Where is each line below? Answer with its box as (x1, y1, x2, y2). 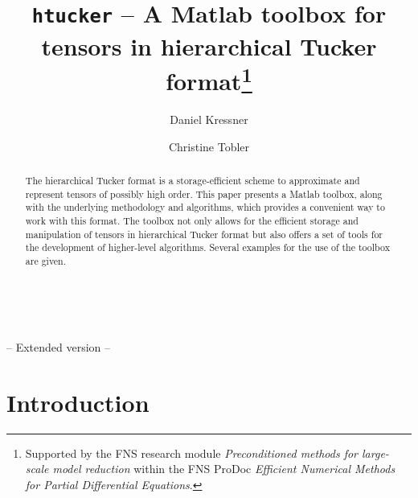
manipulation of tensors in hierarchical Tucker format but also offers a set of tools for (25, 227, 383, 241)
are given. (25, 253, 67, 267)
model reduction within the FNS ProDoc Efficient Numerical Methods (52, 460, 395, 477)
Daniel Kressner (170, 110, 248, 127)
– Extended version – (6, 339, 111, 356)
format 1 (166, 60, 252, 97)
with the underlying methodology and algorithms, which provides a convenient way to (25, 200, 385, 214)
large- (362, 444, 389, 461)
